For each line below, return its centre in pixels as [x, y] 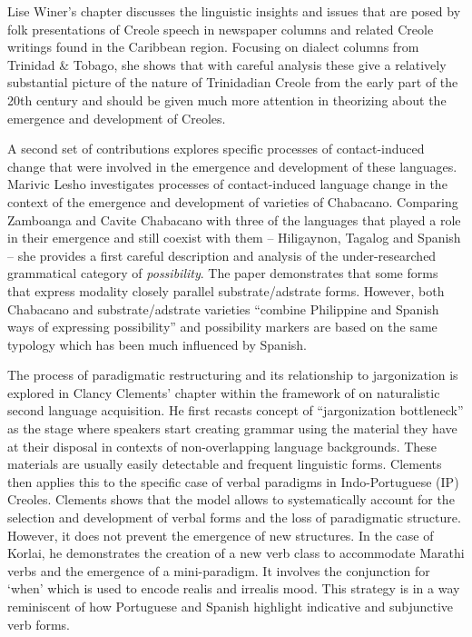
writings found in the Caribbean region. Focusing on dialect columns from [213, 47]
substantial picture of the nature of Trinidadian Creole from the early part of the [233, 82]
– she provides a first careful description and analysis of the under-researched [222, 255]
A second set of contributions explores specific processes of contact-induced [216, 149]
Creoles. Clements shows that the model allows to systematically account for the [231, 499]
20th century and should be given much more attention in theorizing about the [227, 100]
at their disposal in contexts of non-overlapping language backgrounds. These [222, 446]
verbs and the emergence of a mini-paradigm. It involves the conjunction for [219, 570]
